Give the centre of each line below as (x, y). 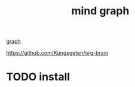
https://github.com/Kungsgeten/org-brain (57, 53)
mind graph (100, 11)
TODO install (38, 77)
